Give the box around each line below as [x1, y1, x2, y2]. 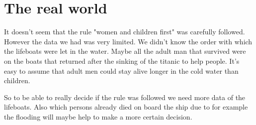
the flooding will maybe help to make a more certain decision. [4, 111, 192, 122]
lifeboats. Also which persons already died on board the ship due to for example [4, 102, 248, 112]
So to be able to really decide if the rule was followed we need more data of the [4, 92, 246, 102]
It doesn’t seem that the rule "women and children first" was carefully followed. [4, 26, 245, 37]
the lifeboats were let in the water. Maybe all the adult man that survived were [4, 46, 246, 56]
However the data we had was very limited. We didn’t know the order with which [4, 36, 253, 46]
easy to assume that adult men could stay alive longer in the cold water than [4, 65, 239, 76]
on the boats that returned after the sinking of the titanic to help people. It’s [4, 55, 240, 66]
